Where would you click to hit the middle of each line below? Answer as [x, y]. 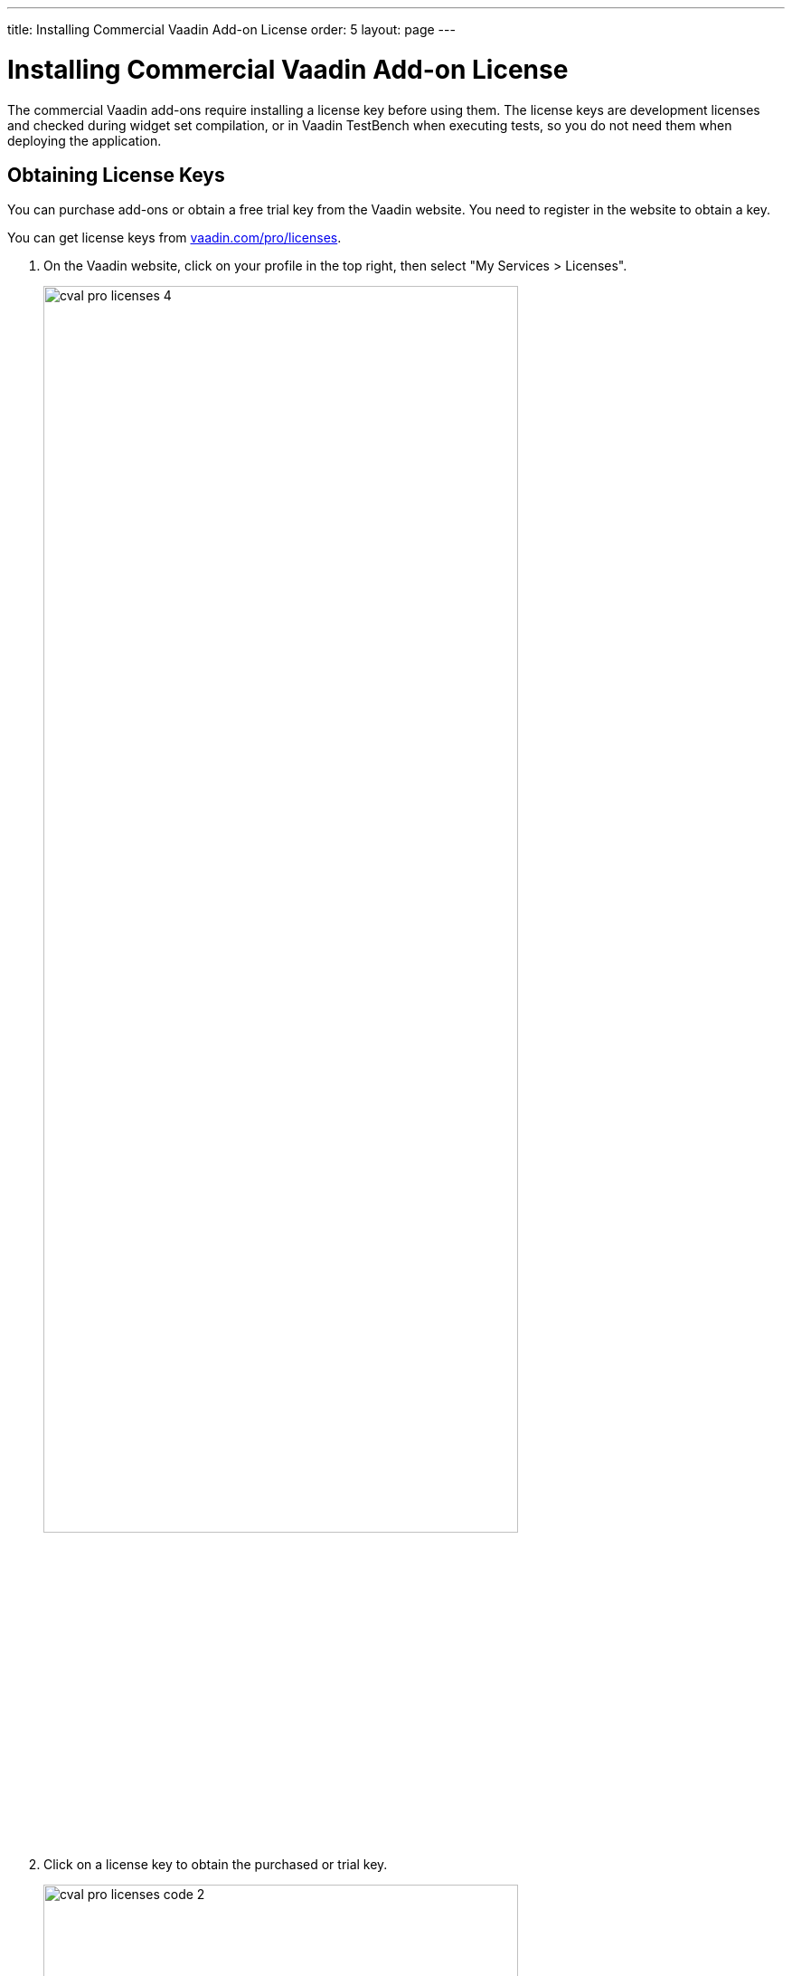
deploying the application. [85, 140]
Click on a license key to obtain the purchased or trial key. [216, 1864]
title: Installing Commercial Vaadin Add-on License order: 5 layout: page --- [231, 29]
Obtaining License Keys [116, 175]
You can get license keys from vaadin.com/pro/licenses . [174, 238]
